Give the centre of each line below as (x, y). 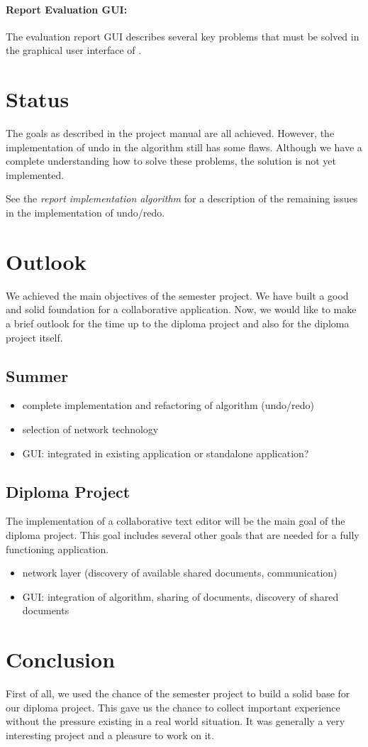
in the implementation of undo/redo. (85, 213)
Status (38, 99)
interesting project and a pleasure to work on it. (110, 735)
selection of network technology (90, 429)
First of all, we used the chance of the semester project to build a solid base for (178, 693)
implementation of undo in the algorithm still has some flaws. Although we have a (184, 147)
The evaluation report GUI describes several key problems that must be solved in (183, 36)
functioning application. (57, 549)
